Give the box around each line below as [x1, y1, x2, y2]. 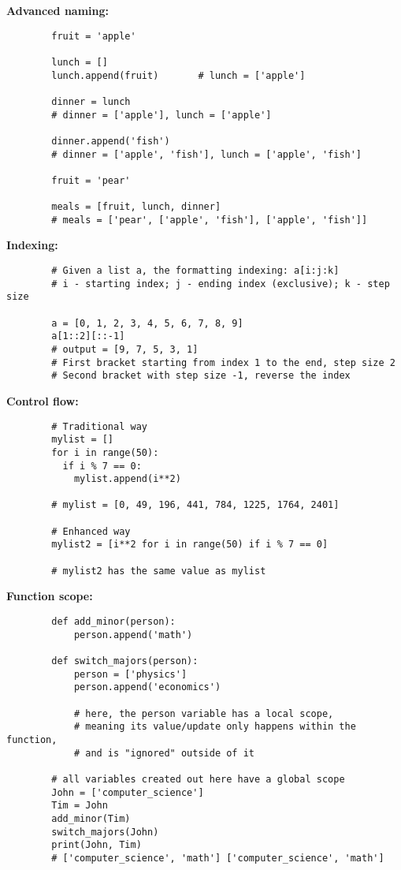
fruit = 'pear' [51, 174, 131, 186]
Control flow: [6, 392, 79, 409]
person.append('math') [73, 629, 193, 640]
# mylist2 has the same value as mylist [51, 565, 266, 577]
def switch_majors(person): [51, 655, 199, 667]
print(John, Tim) [51, 839, 142, 851]
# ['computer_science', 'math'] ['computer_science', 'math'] [51, 852, 384, 864]
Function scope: [6, 588, 93, 604]
